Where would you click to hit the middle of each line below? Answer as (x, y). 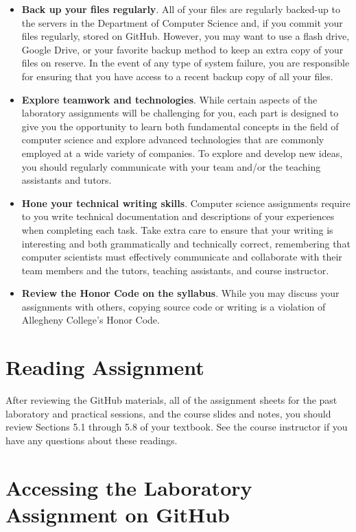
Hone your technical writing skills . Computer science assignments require (186, 203)
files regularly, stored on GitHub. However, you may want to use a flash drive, (186, 36)
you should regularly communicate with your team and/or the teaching (171, 166)
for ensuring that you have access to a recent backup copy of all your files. (177, 76)
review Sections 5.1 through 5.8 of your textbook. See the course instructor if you (177, 427)
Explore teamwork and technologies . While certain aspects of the (169, 99)
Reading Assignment (105, 367)
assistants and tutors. (67, 180)
